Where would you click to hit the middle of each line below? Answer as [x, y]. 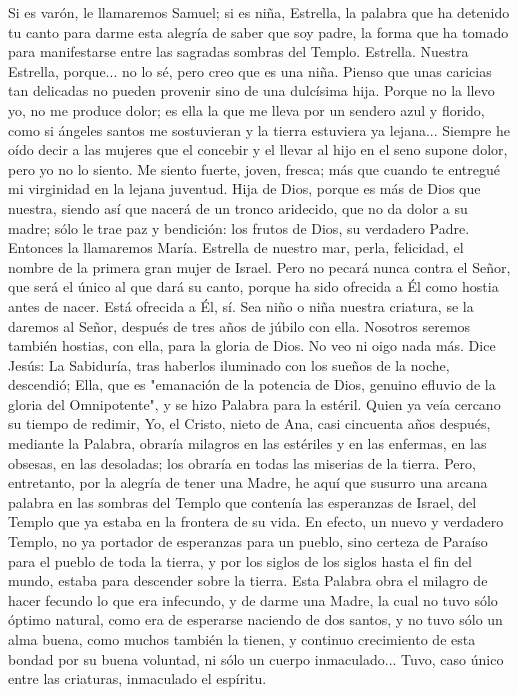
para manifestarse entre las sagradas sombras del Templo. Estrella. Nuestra [238, 51]
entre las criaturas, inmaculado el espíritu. [137, 678]
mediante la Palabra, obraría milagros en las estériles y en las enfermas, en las [247, 443]
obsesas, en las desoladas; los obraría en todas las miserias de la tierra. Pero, [242, 462]
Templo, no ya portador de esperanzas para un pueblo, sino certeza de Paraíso [248, 541]
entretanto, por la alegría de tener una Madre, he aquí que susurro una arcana [248, 482]
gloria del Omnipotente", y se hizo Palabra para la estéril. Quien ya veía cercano [254, 403]
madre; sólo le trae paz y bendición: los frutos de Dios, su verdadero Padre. [239, 227]
